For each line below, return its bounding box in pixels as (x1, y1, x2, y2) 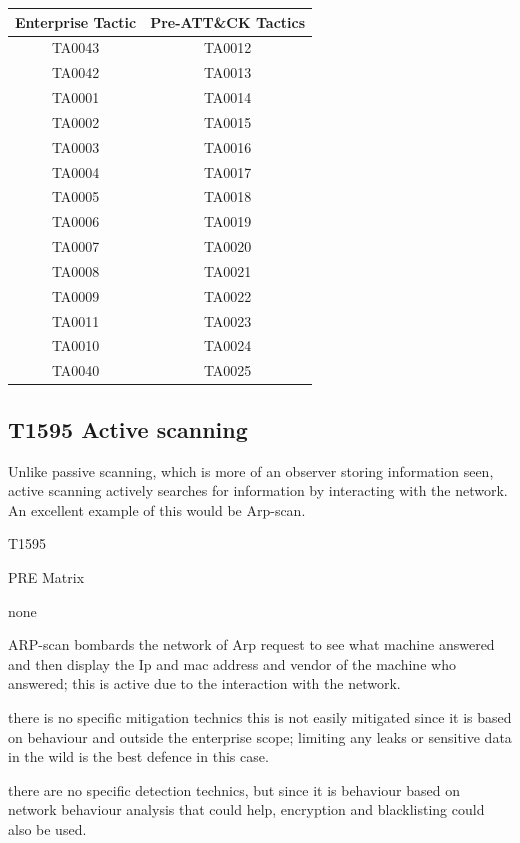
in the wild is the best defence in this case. (8, 746, 269, 767)
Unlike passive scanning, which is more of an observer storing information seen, (8, 460, 494, 481)
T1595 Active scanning (8, 413, 248, 444)
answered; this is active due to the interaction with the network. (8, 673, 401, 694)
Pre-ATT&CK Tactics (150, 11, 306, 32)
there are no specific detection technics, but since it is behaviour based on (8, 779, 460, 800)
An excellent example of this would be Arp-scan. (8, 499, 306, 520)
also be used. (8, 818, 87, 839)
